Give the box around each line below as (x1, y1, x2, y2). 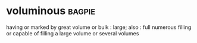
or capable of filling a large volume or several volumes (6, 29, 139, 37)
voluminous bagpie (6, 4, 96, 18)
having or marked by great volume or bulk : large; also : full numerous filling (6, 24, 192, 31)
